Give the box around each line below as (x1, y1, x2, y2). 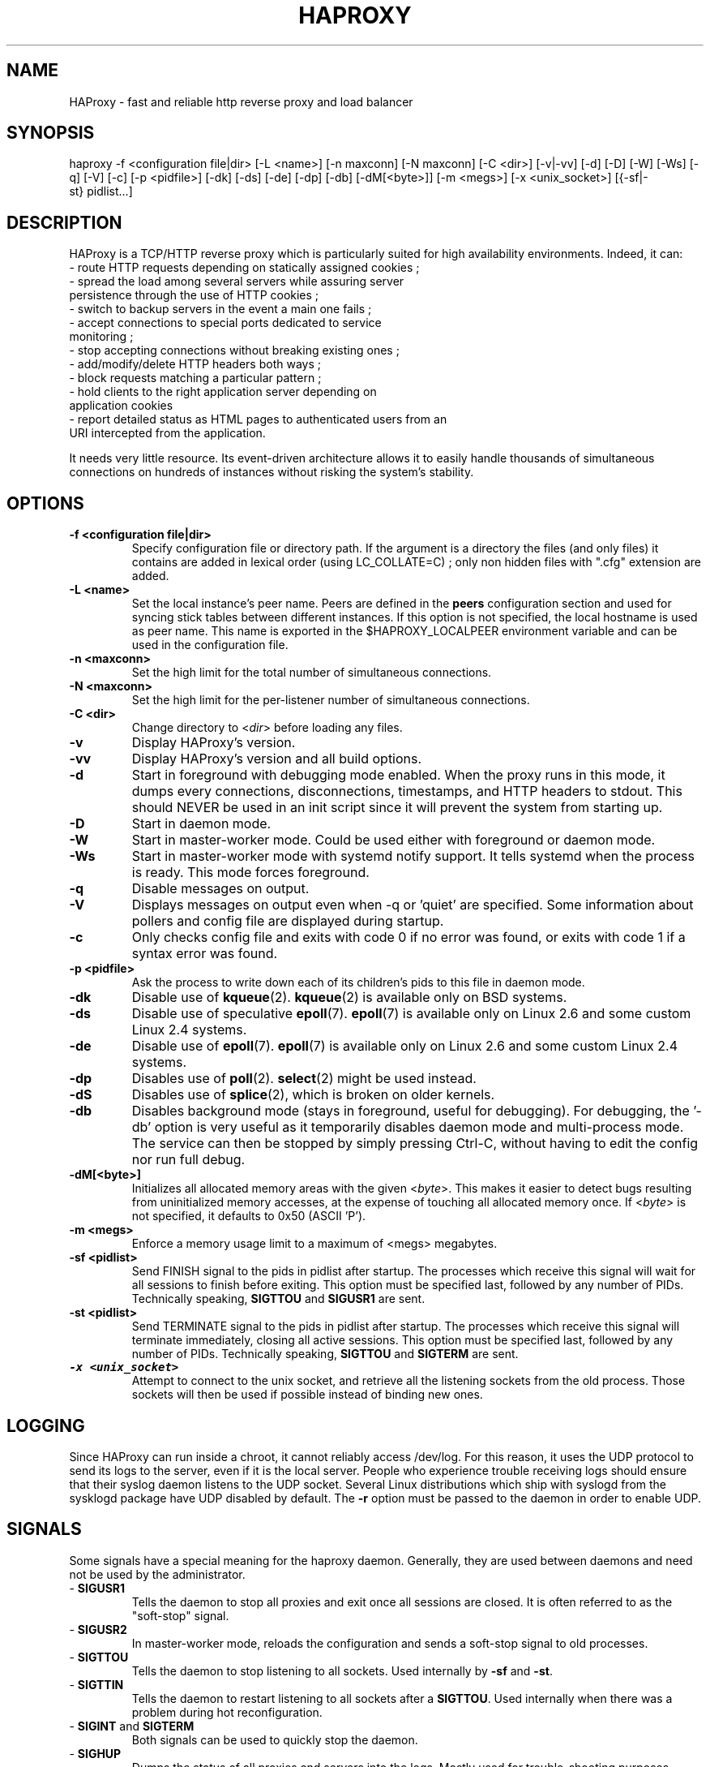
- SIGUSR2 (69, 1622, 127, 1636)
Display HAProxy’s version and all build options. (131, 750, 422, 767)
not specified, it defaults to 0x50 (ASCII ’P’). (131, 1209, 366, 1223)
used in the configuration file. (131, 638, 289, 652)
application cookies (69, 398, 173, 413)
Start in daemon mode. (131, 815, 272, 832)
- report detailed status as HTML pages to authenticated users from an (69, 412, 447, 427)
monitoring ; (69, 329, 134, 344)
